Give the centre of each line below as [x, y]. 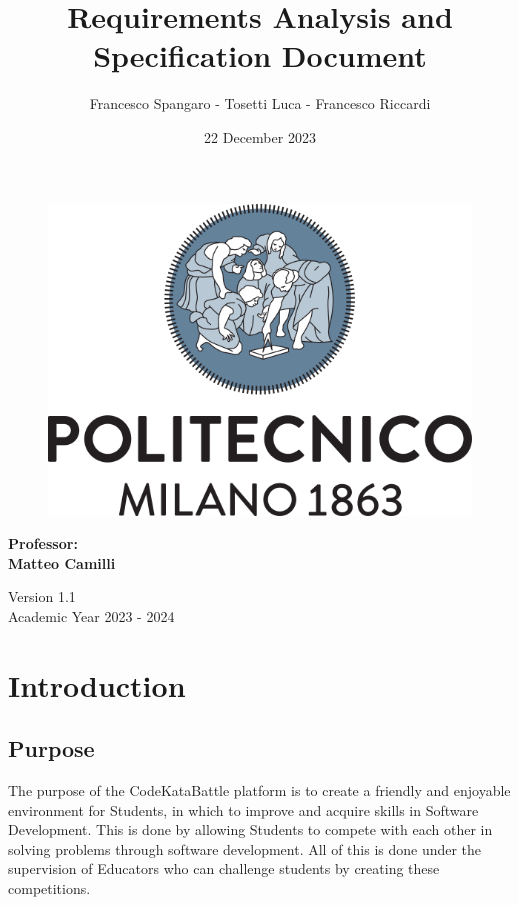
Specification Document [260, 55]
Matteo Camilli [62, 562]
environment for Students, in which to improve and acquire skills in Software [243, 809]
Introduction [97, 684]
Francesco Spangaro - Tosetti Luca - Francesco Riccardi [260, 103]
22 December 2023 [260, 136]
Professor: [43, 543]
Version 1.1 [42, 596]
